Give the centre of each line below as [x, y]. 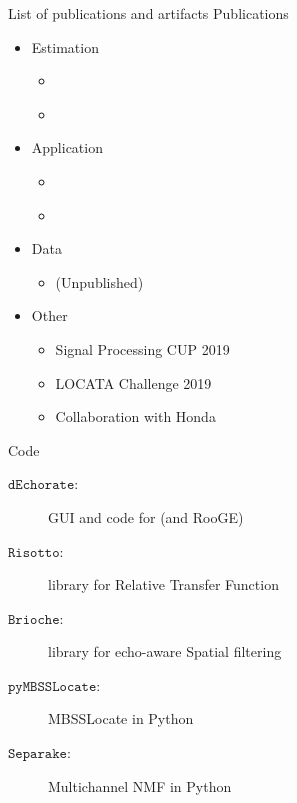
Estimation [65, 46]
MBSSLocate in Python [121, 718]
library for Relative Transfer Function [163, 584]
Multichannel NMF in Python [140, 785]
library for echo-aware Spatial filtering [165, 651]
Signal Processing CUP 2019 [142, 348]
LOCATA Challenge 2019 [133, 382]
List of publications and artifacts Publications [148, 13]
